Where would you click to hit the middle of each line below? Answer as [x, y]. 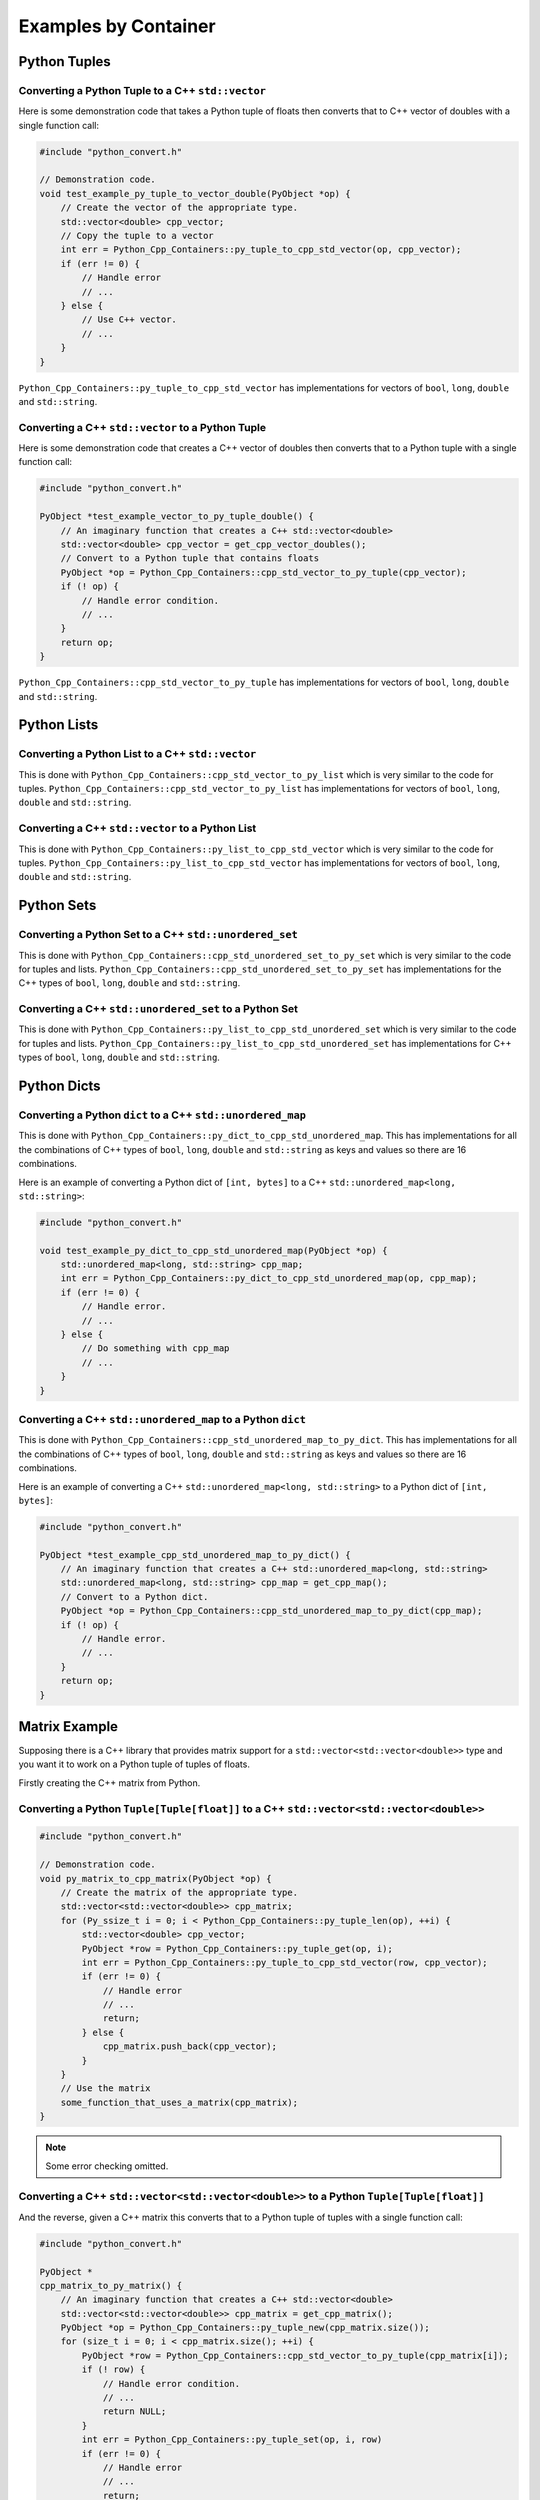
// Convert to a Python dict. [134, 1596]
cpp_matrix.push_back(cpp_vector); [189, 2046]
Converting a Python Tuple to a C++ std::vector [142, 90]
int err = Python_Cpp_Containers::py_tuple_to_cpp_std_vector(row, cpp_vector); [285, 1962]
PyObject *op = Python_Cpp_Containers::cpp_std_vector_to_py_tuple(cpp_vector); [263, 572]
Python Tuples [65, 61]
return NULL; [134, 2411]
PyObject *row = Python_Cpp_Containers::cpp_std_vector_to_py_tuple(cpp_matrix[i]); [295, 2355]
